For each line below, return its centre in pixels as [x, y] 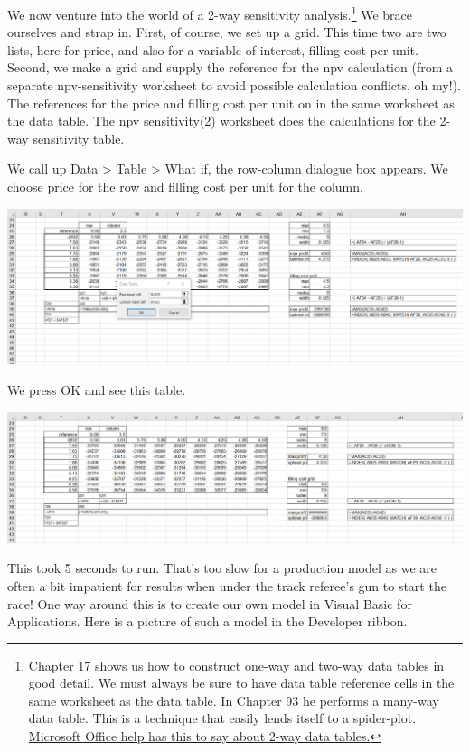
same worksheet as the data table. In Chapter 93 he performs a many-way [234, 700]
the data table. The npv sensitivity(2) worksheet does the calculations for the [221, 121]
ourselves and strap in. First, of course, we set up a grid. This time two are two [227, 32]
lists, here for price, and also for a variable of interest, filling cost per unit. [213, 49]
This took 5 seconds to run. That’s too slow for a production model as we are [222, 568]
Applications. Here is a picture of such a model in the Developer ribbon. [207, 621]
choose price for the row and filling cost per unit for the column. [185, 186]
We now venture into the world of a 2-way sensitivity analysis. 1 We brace [210, 13]
